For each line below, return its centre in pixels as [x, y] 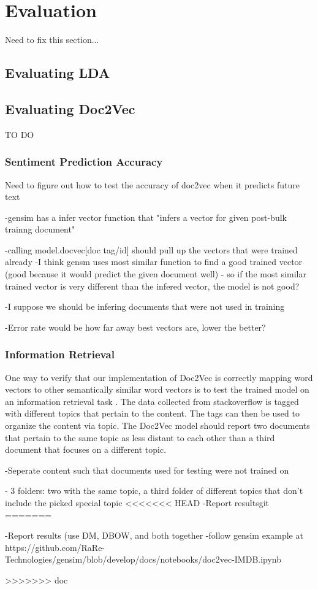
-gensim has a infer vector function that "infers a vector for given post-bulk [146, 217]
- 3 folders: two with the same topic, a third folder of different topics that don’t [154, 491]
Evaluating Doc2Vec [70, 108]
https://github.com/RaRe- [55, 547]
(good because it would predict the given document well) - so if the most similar [156, 274]
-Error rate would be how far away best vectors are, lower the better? [135, 327]
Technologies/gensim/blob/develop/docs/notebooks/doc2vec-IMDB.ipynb [143, 559]
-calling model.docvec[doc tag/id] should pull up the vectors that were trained [151, 249]
